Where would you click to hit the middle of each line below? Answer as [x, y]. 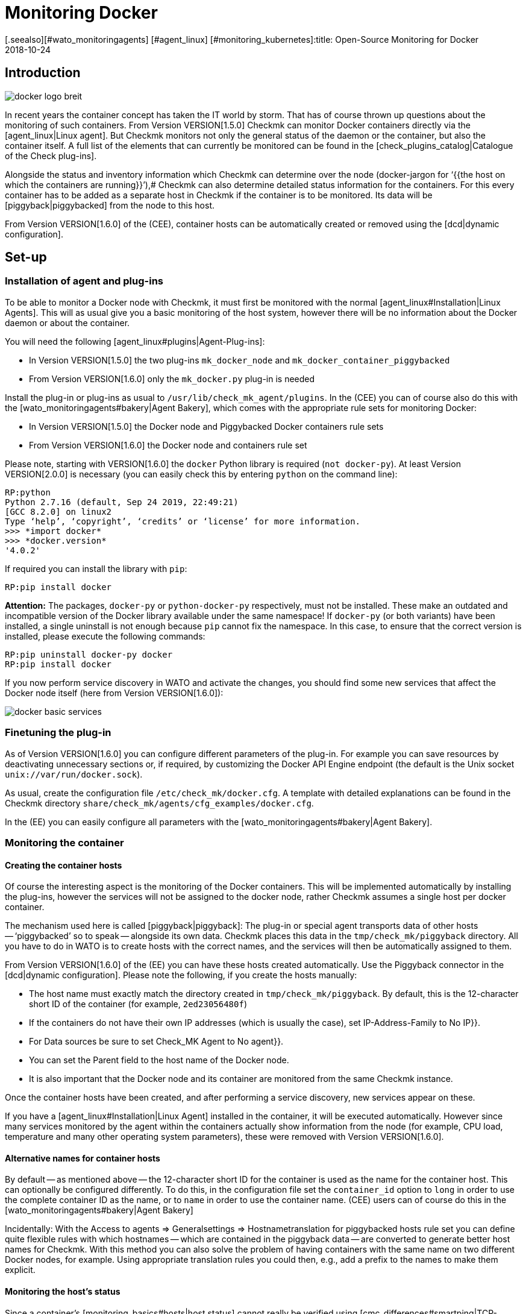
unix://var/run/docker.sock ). [74, 774]
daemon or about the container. [67, 322]
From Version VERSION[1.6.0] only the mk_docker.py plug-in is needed [172, 379]
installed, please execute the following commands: [105, 636]
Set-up [26, 257]
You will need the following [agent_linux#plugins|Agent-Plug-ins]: [135, 341]
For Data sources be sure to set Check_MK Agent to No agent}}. [156, 1042]
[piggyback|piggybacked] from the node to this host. [110, 205]
